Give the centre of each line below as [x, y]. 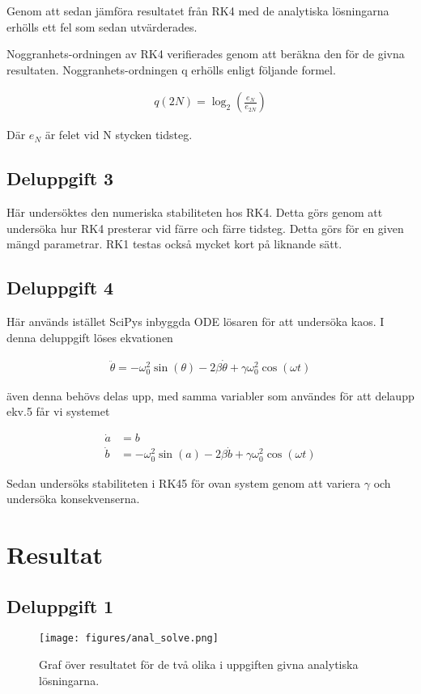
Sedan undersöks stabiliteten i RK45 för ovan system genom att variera [184, 482]
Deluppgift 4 [60, 288]
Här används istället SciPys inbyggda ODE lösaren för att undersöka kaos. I [196, 322]
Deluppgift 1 [60, 605]
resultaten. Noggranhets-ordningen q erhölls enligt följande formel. [171, 69]
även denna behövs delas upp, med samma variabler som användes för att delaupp [210, 395]
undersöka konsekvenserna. [73, 499]
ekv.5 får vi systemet [58, 411]
